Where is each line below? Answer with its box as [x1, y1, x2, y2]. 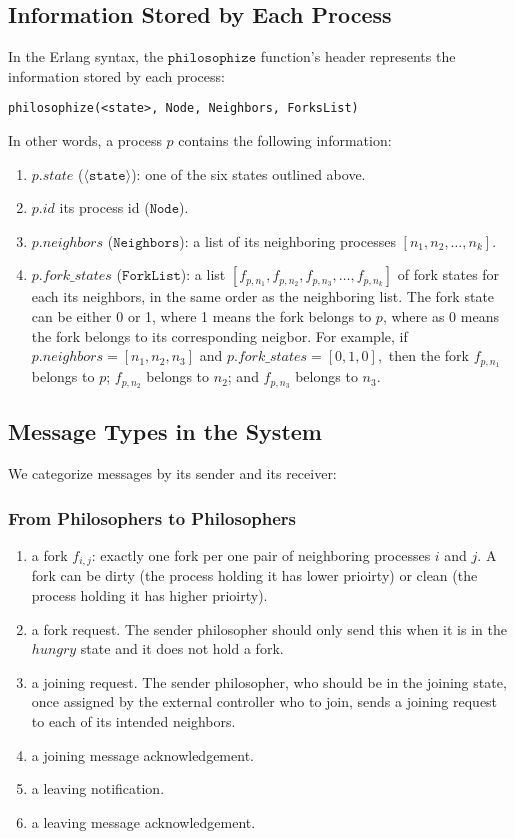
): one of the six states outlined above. [131, 163, 366, 184]
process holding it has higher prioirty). [31, 584, 268, 605]
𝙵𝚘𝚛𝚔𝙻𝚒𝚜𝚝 [122, 269, 181, 284]
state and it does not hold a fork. [80, 638, 284, 659]
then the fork [388, 345, 469, 366]
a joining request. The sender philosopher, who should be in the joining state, [31, 671, 507, 692]
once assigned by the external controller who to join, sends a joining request [31, 691, 498, 712]
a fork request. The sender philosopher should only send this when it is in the [31, 618, 507, 639]
